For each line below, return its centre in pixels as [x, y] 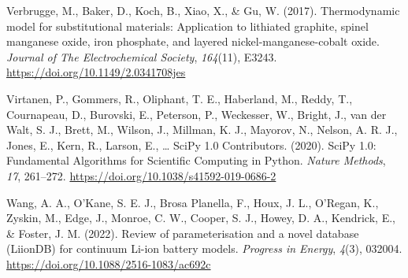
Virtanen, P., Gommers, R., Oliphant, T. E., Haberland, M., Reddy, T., [180, 98]
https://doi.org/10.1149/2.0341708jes [96, 72]
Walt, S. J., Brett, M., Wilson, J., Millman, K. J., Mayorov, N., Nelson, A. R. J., [202, 130]
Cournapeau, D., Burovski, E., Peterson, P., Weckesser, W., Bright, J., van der [197, 114]
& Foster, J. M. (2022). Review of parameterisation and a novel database [183, 233]
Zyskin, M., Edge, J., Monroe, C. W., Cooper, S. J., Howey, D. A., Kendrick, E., [201, 218]
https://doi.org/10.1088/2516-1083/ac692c [109, 263]
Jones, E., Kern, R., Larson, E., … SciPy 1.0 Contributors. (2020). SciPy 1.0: [191, 145]
